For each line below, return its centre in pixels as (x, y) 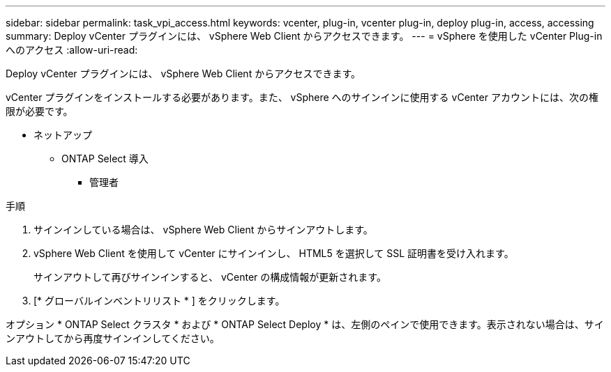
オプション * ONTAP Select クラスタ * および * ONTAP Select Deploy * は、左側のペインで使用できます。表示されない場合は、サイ (305, 324)
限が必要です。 (39, 111)
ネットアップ (63, 135)
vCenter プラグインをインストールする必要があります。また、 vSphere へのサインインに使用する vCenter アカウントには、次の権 (302, 97)
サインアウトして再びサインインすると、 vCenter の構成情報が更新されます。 (210, 277)
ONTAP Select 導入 (105, 158)
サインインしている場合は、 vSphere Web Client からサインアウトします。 (203, 230)
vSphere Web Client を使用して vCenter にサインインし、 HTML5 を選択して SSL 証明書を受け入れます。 (274, 253)
